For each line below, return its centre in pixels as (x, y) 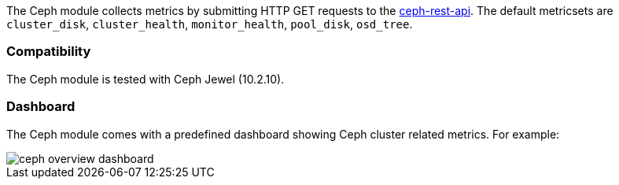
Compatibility (49, 52)
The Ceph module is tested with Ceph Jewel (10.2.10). (146, 79)
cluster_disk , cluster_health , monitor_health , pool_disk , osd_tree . (210, 24)
